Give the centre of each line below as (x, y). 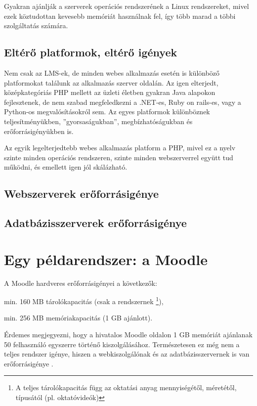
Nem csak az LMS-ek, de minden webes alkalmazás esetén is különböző (112, 72)
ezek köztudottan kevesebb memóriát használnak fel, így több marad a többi (120, 16)
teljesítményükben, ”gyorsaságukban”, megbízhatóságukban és (98, 121)
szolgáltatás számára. (36, 25)
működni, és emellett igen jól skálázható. (66, 167)
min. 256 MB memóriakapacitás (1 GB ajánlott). (78, 318)
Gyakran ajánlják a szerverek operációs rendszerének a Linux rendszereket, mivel (127, 6)
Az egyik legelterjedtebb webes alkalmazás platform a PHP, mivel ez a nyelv (120, 148)
